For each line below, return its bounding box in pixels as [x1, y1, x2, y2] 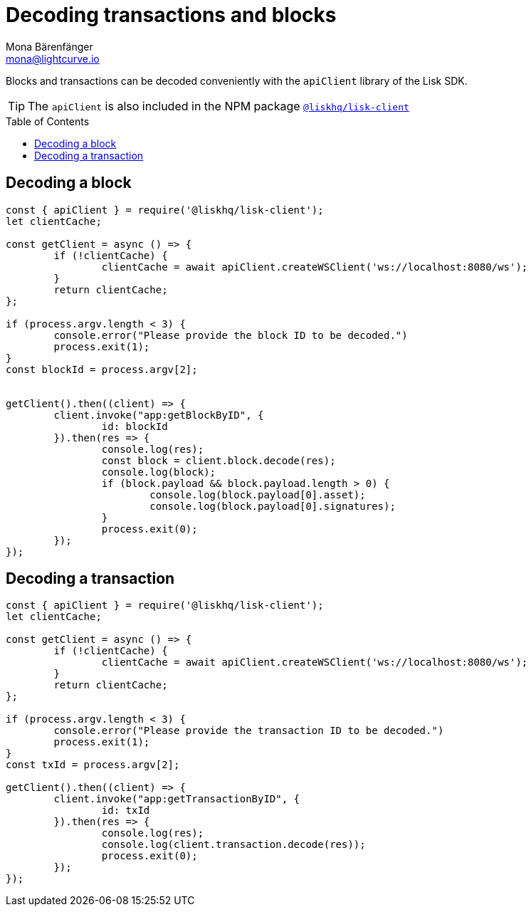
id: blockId [101, 420, 168, 432]
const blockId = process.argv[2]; [6, 363, 198, 375]
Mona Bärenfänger [6, 40, 93, 53]
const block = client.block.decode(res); [101, 454, 336, 466]
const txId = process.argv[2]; [6, 759, 180, 771]
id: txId [101, 804, 150, 817]
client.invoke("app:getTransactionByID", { [53, 793, 300, 805]
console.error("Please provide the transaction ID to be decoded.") [53, 725, 444, 737]
